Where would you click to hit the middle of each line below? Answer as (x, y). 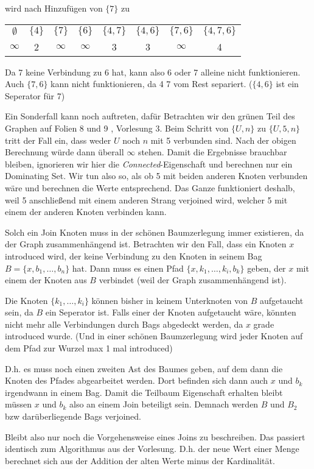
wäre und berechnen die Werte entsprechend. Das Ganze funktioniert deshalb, (150, 187)
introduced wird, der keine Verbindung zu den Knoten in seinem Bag (134, 256)
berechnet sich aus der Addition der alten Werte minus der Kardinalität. (140, 460)
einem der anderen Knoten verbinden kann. (86, 212)
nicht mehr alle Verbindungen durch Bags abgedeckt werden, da (124, 324)
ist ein (287, 84)
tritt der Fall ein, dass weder (58, 140)
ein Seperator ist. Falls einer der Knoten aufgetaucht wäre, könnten (171, 312)
